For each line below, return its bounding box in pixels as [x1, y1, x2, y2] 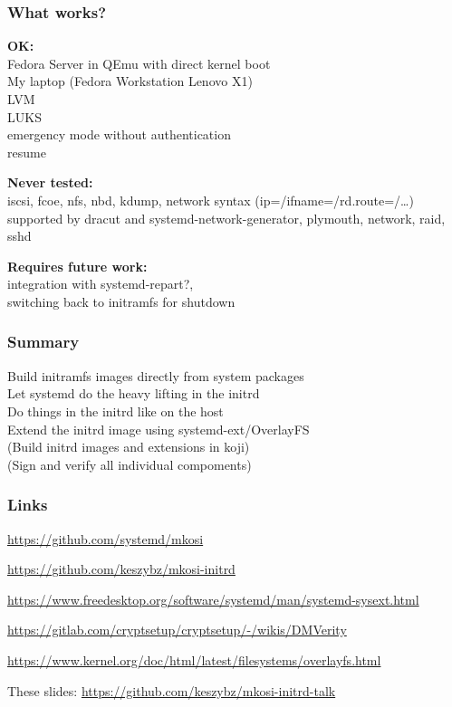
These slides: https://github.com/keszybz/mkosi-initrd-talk [7, 681, 336, 700]
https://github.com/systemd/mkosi [7, 529, 204, 548]
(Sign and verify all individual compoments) [7, 454, 252, 473]
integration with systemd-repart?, [7, 274, 194, 293]
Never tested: [7, 173, 93, 192]
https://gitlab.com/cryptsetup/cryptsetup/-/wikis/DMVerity [7, 620, 347, 639]
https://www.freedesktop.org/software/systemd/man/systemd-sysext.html [7, 589, 419, 608]
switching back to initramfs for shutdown [7, 291, 236, 311]
